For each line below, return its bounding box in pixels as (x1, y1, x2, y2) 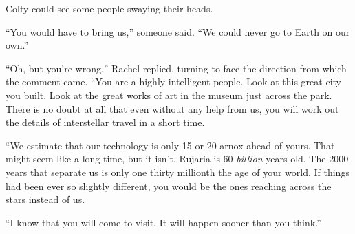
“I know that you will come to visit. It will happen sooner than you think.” (6, 215, 321, 229)
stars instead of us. (6, 192, 85, 206)
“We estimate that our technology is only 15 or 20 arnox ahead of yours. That (6, 138, 335, 152)
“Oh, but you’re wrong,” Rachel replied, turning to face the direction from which (6, 61, 347, 75)
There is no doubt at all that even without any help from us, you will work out (6, 101, 339, 116)
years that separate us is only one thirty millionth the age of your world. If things (6, 164, 349, 179)
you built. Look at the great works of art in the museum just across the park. (6, 87, 332, 102)
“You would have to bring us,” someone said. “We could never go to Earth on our (6, 24, 350, 39)
